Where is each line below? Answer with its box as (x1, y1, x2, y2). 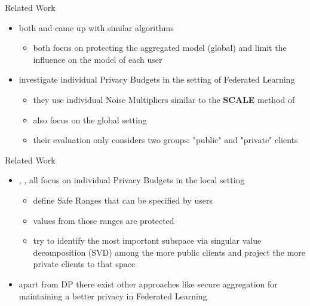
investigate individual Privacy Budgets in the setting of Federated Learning (19, 73, 295, 86)
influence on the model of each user (33, 53, 162, 65)
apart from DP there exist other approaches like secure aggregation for (19, 277, 278, 290)
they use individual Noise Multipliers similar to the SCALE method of (33, 93, 295, 105)
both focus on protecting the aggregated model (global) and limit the (33, 41, 287, 54)
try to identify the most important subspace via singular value (33, 234, 262, 247)
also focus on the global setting (33, 113, 147, 126)
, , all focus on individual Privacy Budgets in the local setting (19, 174, 245, 186)
